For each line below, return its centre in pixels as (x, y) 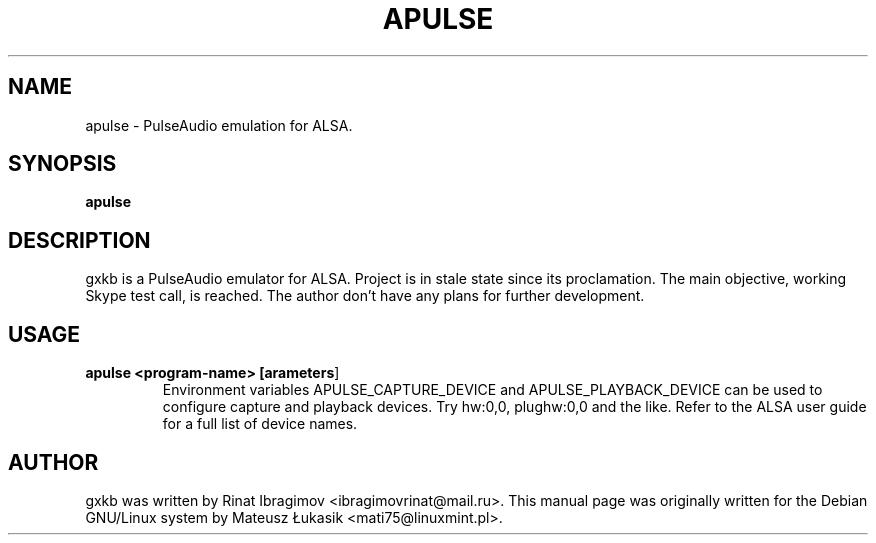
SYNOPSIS (62, 164)
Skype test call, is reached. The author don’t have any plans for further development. (365, 296)
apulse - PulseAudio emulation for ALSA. (219, 125)
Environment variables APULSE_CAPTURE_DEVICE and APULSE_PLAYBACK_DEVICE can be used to (492, 390)
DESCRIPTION (79, 240)
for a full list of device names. (260, 424)
